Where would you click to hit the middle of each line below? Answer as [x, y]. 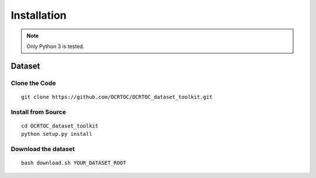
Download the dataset [43, 149]
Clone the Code [33, 83]
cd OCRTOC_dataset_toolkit [60, 126]
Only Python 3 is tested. [56, 46]
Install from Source [39, 112]
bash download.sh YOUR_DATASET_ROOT [74, 163]
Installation [39, 15]
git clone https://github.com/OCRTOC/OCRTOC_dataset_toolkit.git [117, 97]
